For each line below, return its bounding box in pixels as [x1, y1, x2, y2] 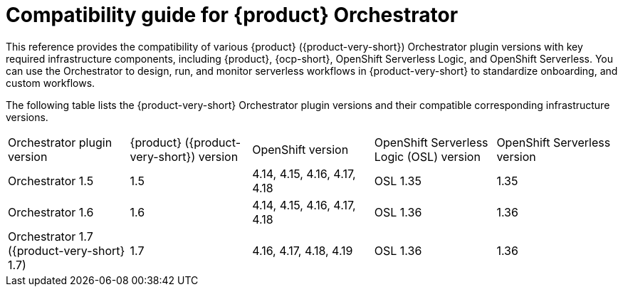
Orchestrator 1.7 [8, 229, 93, 244]
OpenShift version [252, 142, 349, 157]
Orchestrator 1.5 [8, 173, 94, 188]
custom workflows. [6, 76, 95, 89]
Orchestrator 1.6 [8, 204, 94, 219]
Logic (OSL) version [374, 149, 481, 164]
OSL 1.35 [374, 173, 422, 188]
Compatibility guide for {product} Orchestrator [6, 3, 459, 27]
